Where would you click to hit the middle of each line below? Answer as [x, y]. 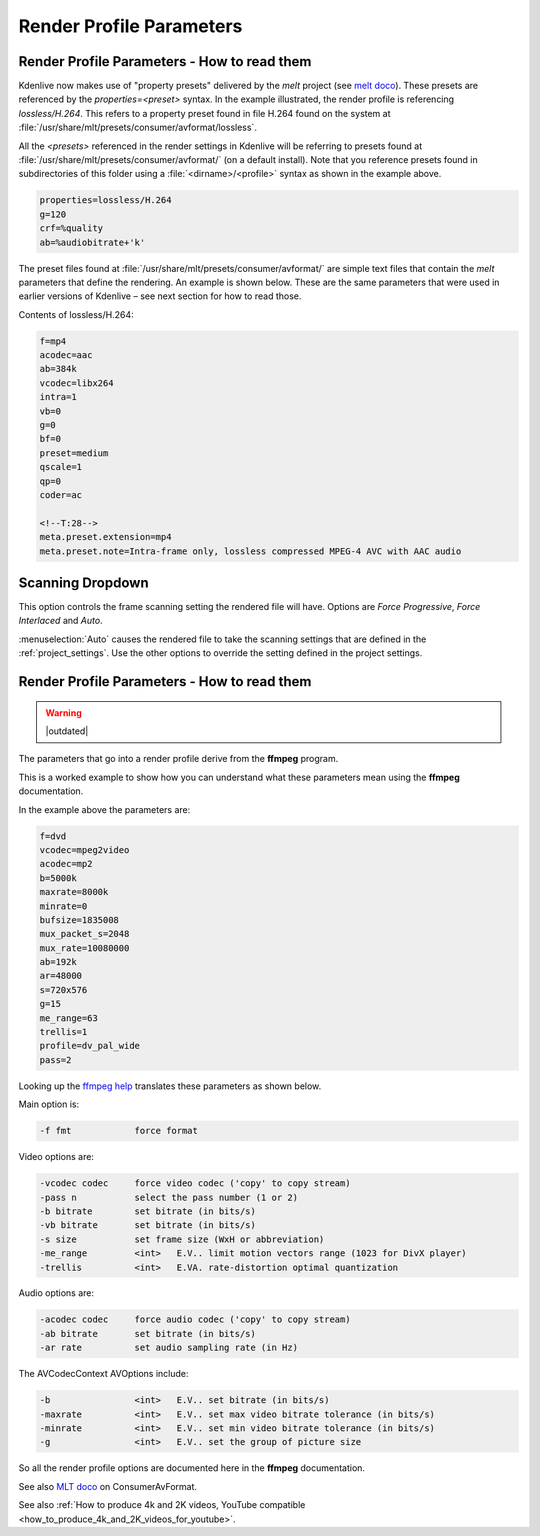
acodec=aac [66, 355]
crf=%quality [71, 228]
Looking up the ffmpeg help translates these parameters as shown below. [170, 1086]
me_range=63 [69, 1018]
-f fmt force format [119, 1131]
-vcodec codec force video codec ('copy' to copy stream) [195, 1183]
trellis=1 [63, 1032]
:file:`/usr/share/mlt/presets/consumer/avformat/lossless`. [137, 127]
